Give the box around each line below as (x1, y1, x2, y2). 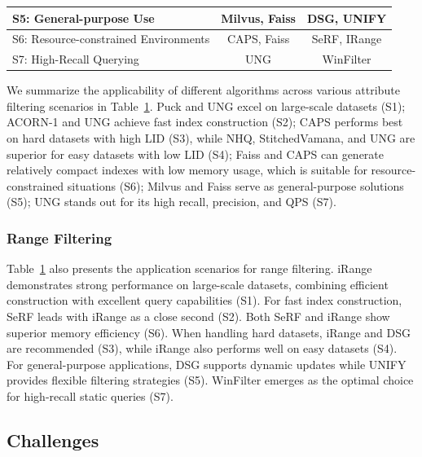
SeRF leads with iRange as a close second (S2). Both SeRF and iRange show (7, 308, 390, 325)
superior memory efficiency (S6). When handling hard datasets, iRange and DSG (7, 323, 411, 341)
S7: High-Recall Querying (12, 51, 139, 68)
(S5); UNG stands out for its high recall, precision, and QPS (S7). (7, 193, 336, 210)
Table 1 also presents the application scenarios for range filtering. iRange (7, 260, 372, 277)
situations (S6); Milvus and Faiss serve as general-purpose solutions (67, 177, 404, 194)
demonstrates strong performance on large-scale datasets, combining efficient (7, 275, 389, 292)
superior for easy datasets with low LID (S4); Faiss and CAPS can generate (7, 145, 384, 162)
